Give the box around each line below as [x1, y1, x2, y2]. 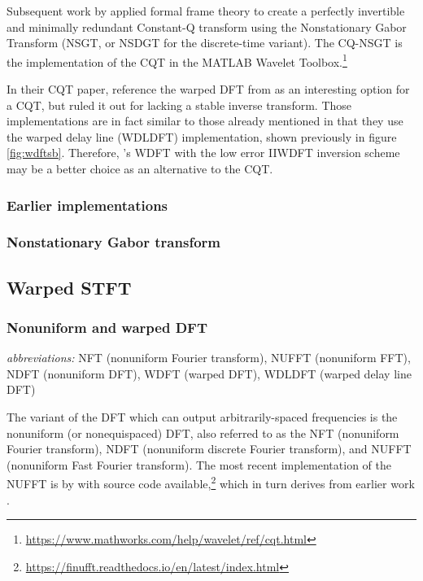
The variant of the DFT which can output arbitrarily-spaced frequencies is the [7, 408, 398, 426]
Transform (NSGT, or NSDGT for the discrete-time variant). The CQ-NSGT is [7, 34, 403, 51]
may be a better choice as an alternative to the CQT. [7, 160, 273, 177]
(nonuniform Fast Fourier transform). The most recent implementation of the [7, 456, 391, 473]
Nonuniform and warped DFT [7, 317, 207, 337]
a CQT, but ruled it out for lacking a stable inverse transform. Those [7, 96, 352, 113]
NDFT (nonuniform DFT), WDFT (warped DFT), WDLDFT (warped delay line [7, 365, 412, 382]
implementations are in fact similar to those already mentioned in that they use [7, 112, 403, 129]
